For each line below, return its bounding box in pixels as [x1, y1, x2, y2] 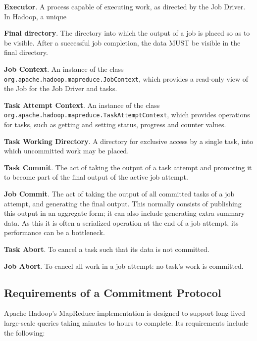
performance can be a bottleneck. [4, 227, 105, 238]
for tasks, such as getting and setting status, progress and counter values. [4, 119, 226, 130]
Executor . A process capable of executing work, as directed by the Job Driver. [4, 1, 246, 11]
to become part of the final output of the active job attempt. [4, 172, 188, 182]
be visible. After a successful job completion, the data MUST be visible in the [4, 37, 241, 48]
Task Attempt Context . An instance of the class [4, 99, 160, 110]
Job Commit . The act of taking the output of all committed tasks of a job [4, 189, 235, 199]
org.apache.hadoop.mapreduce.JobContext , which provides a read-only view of [4, 73, 249, 84]
